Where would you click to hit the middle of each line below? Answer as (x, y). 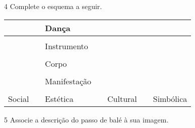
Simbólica (170, 98)
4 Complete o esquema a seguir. (53, 6)
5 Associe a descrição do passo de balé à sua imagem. (86, 119)
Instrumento (67, 46)
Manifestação (68, 81)
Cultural (122, 98)
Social (19, 98)
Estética (59, 98)
